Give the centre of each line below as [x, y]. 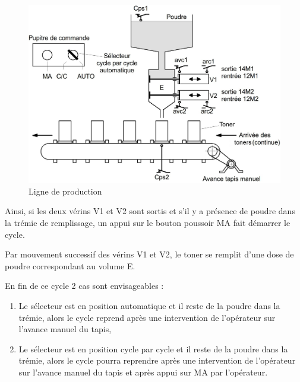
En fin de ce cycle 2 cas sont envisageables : [84, 286]
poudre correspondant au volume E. [70, 265]
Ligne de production [65, 191]
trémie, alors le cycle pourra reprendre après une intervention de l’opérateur [157, 360]
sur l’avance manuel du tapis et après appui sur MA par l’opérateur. [143, 372]
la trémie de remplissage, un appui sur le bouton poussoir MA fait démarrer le [148, 222]
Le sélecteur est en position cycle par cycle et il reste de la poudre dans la [153, 348]
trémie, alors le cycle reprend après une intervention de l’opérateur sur [147, 317]
